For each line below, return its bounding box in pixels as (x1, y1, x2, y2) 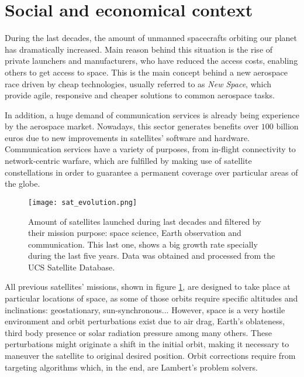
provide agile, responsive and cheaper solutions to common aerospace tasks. (5, 89, 275, 101)
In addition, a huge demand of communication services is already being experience (5, 108, 299, 121)
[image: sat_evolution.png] (28, 198, 137, 207)
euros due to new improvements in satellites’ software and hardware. (5, 131, 250, 143)
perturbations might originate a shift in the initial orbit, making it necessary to (5, 338, 289, 350)
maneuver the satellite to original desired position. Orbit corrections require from (5, 349, 296, 362)
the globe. (5, 177, 40, 190)
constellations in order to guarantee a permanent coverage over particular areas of (5, 166, 298, 178)
